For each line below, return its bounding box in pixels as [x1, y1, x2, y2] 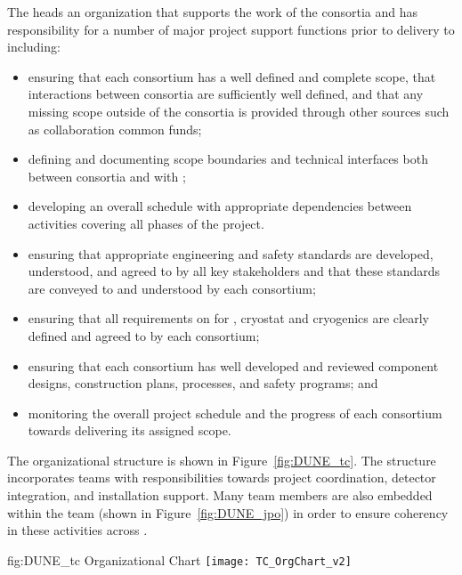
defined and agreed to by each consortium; [28, 326, 260, 344]
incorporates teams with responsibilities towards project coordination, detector [7, 468, 436, 487]
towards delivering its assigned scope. [28, 421, 231, 440]
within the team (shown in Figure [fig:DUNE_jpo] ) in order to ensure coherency [7, 503, 449, 522]
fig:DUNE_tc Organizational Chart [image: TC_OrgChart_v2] [7, 550, 352, 569]
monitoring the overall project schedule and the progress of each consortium [28, 403, 442, 422]
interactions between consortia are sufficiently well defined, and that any [28, 85, 424, 103]
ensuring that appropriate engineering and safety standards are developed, [28, 244, 434, 263]
